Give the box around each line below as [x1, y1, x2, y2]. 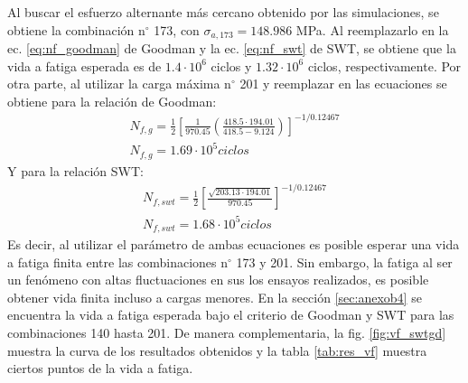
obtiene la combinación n [7, 20, 145, 39]
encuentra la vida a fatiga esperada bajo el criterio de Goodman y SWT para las [7, 305, 454, 324]
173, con [154, 20, 200, 39]
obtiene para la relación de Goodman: [7, 91, 217, 110]
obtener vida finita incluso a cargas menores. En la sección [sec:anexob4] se [7, 287, 422, 306]
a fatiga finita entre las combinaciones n [7, 252, 229, 271]
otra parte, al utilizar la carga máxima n [7, 74, 231, 93]
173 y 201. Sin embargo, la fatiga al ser [236, 252, 453, 271]
